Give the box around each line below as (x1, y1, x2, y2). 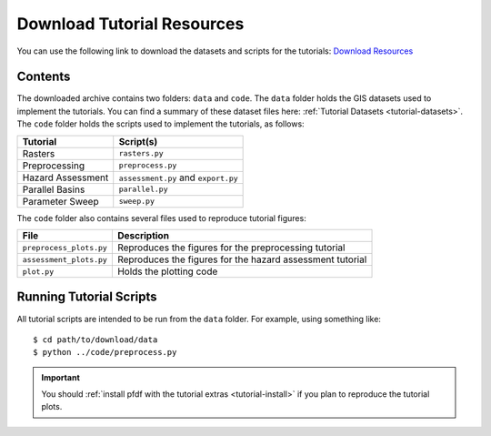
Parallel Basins (22, 183, 85, 196)
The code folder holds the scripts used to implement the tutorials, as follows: (16, 118, 305, 129)
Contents (16, 69, 71, 85)
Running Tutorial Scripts (16, 289, 158, 305)
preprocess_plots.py (22, 242, 108, 252)
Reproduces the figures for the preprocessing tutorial (116, 241, 346, 254)
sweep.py (118, 197, 155, 207)
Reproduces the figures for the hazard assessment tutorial (116, 253, 367, 266)
